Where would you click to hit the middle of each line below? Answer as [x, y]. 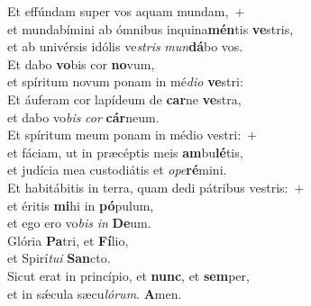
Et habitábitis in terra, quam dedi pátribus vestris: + [156, 187]
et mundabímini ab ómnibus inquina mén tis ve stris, [151, 28]
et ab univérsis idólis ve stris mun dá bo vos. [125, 46]
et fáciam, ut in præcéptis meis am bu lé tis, [125, 152]
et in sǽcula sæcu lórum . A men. [95, 293]
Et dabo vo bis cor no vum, [81, 63]
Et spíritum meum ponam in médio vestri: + [132, 135]
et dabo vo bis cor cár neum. [83, 117]
